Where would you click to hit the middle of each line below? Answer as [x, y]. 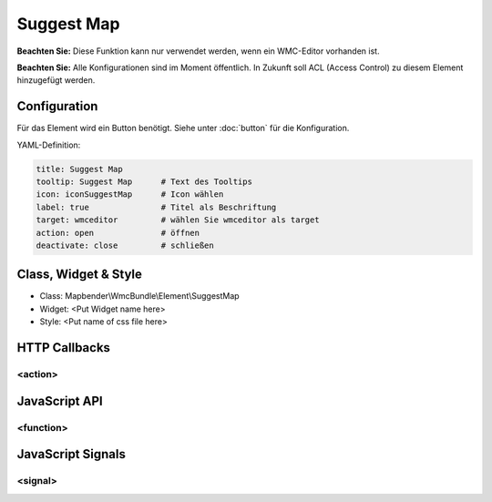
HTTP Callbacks [64, 348]
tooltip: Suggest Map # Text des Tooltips [144, 182]
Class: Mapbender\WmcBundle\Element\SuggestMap [140, 296]
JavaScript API [60, 401]
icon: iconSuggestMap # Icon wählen [130, 195]
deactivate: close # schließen [125, 245]
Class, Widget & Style [80, 275]
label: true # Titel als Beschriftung [156, 207]
